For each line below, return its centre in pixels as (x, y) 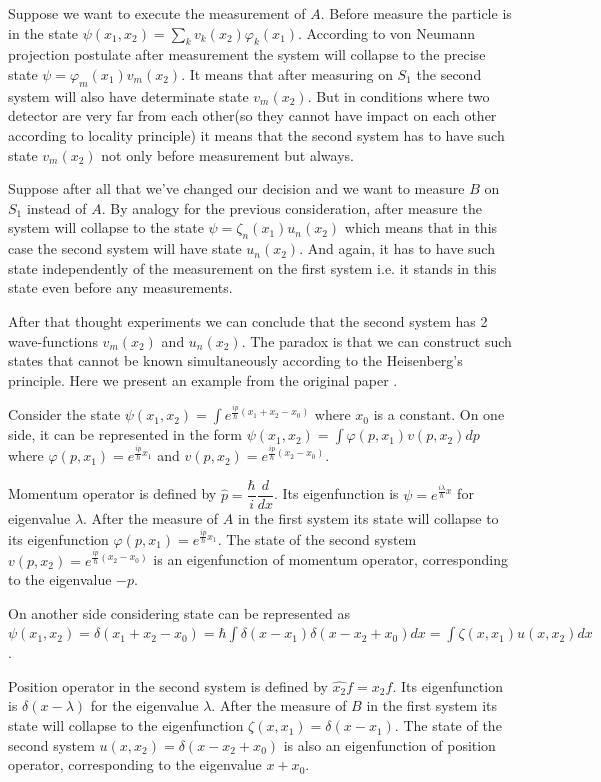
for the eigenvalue (144, 705)
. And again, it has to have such (397, 248)
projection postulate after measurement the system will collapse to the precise (247, 54)
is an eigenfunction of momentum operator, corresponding (330, 559)
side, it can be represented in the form (125, 434)
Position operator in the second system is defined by (168, 685)
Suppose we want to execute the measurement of (157, 13)
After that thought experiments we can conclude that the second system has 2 (248, 320)
